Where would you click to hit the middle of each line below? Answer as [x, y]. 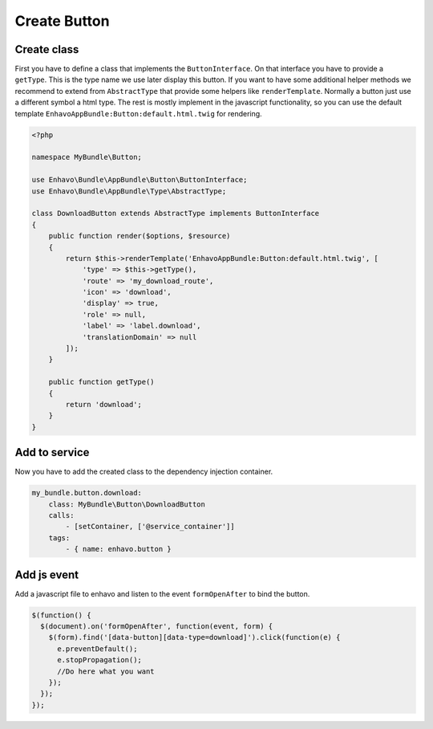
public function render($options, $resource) [140, 236]
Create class [47, 49]
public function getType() [102, 382]
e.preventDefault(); [97, 649]
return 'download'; [103, 404]
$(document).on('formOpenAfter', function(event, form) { [157, 627]
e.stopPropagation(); [99, 660]
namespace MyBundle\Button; [87, 157]
